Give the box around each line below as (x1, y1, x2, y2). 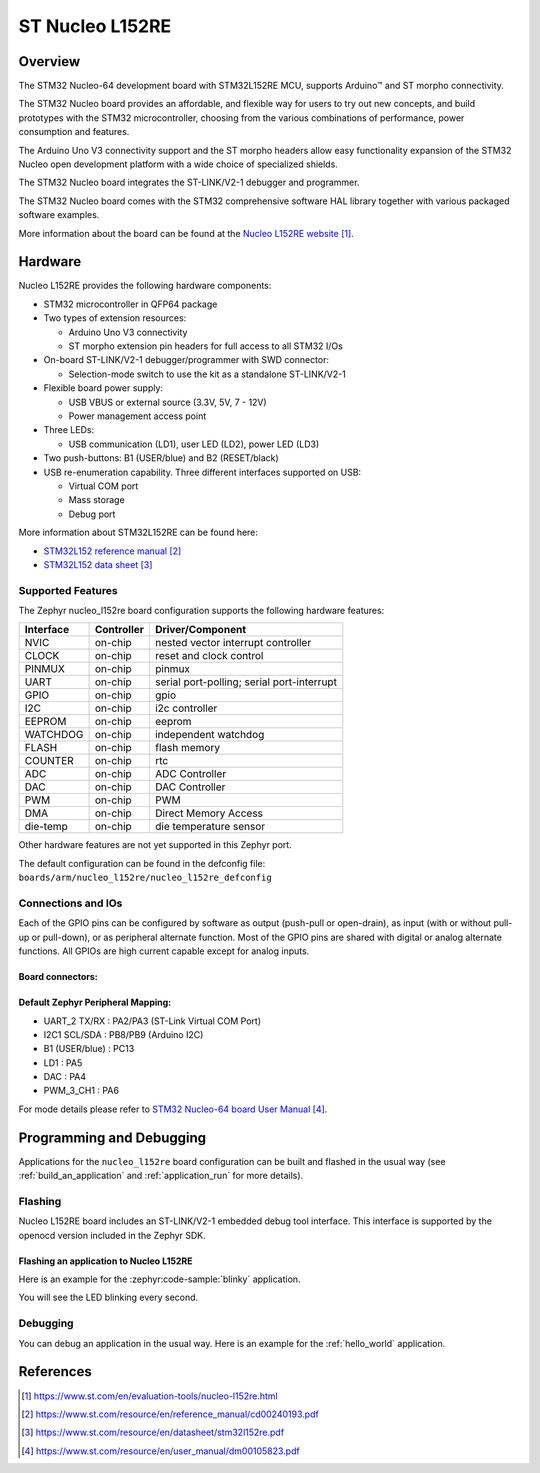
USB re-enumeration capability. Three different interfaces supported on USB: (43, 466, 362, 478)
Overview (18, 53, 81, 70)
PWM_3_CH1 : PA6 (43, 1085, 120, 1097)
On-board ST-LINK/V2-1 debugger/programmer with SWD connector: (43, 354, 330, 366)
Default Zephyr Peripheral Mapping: (18, 996, 172, 1009)
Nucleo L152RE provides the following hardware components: (18, 280, 272, 292)
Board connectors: (18, 971, 99, 983)
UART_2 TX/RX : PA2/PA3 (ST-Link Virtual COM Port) (43, 1015, 262, 1027)
